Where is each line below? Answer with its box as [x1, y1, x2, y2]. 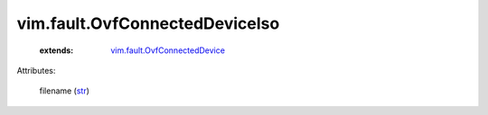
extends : [39, 45, 74, 56]
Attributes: [16, 65, 56, 75]
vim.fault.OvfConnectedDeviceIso [16, 13, 280, 33]
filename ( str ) [39, 85, 90, 96]
